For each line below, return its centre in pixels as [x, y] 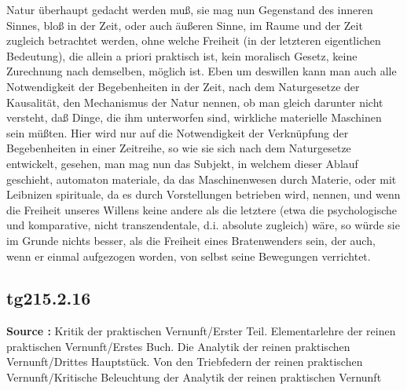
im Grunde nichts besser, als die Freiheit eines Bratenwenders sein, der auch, [191, 240]
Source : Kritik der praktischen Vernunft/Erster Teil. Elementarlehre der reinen [201, 331]
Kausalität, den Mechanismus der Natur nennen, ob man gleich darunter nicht [195, 102]
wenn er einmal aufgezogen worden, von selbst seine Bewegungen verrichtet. [189, 256]
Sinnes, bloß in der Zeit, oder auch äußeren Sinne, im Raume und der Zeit [185, 25]
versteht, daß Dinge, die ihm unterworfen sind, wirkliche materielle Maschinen [194, 117]
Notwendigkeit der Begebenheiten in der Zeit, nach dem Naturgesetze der [183, 86]
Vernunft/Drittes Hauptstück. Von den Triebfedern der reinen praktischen [185, 362]
